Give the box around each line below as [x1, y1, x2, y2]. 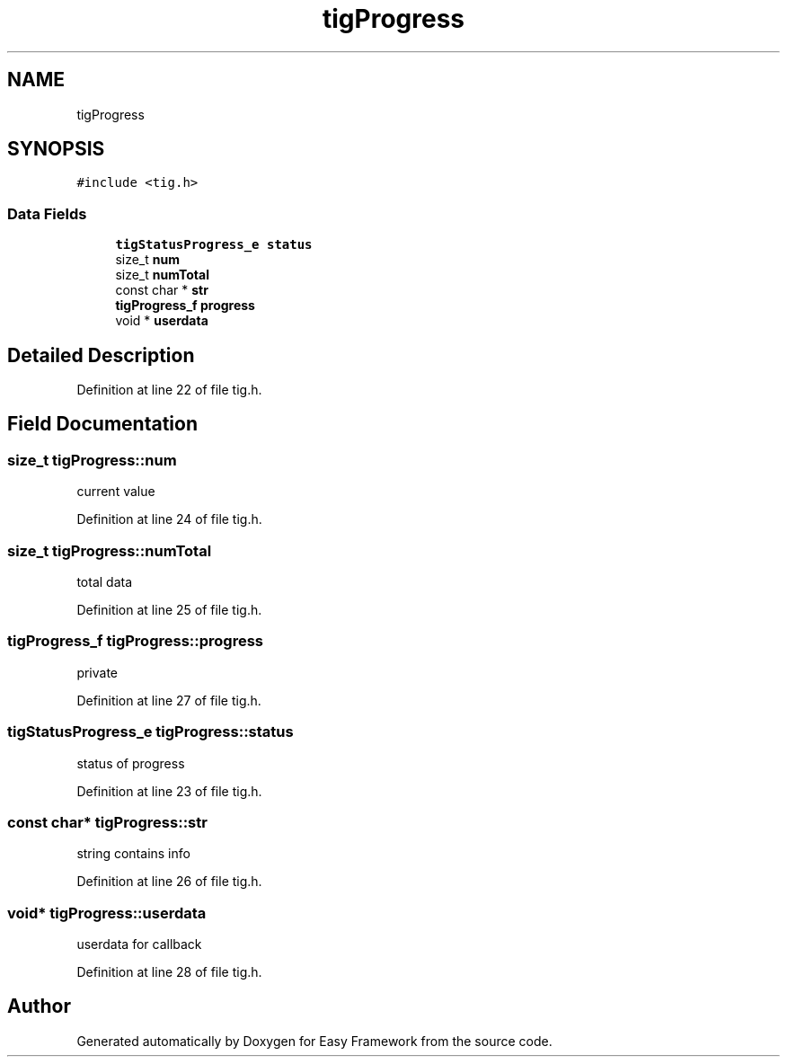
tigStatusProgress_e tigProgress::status [7, 723, 294, 741]
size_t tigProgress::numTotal [7, 541, 212, 560]
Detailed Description [7, 343, 195, 367]
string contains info [76, 846, 190, 862]
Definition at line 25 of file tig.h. [76, 602, 262, 617]
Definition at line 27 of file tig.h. [76, 692, 261, 708]
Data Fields [7, 204, 87, 223]
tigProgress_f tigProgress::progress [7, 632, 264, 651]
